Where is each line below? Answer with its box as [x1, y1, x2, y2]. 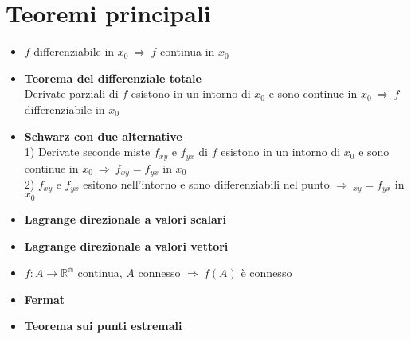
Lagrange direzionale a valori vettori [24, 237, 229, 254]
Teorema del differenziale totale [24, 69, 202, 86]
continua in [159, 43, 215, 60]
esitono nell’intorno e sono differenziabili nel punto [83, 176, 330, 192]
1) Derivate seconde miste [24, 143, 151, 160]
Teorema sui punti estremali [24, 318, 182, 334]
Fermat [24, 290, 65, 307]
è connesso [241, 264, 292, 281]
